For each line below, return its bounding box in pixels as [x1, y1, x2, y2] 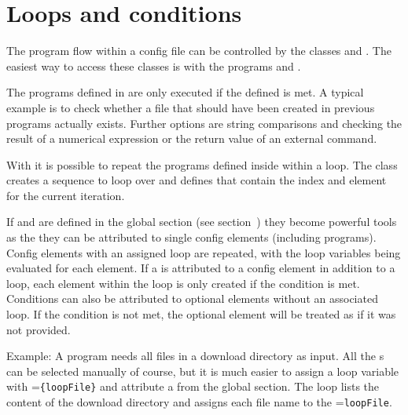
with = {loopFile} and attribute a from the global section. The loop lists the [6, 378, 380, 395]
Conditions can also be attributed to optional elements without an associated [6, 290, 378, 307]
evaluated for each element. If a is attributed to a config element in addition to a [6, 260, 395, 276]
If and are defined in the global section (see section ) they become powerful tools [6, 213, 397, 230]
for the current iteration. [6, 187, 125, 203]
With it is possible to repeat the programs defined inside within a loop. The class [6, 156, 398, 173]
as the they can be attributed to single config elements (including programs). [6, 229, 377, 246]
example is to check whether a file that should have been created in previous [6, 99, 375, 115]
